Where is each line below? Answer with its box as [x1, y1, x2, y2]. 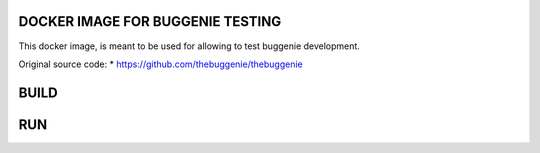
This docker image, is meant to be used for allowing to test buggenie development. [18, 40, 360, 52]
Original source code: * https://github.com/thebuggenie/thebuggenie [18, 58, 304, 70]
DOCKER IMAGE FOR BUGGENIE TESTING [18, 13, 282, 30]
